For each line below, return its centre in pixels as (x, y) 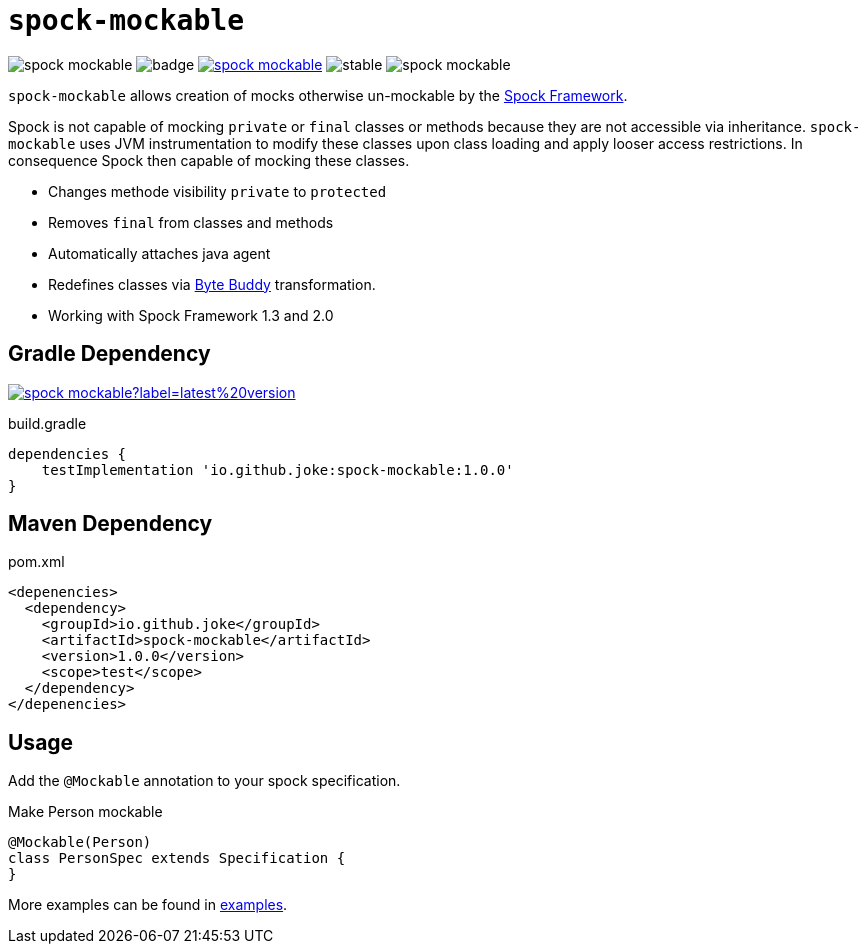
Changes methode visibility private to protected (217, 191)
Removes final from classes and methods (191, 222)
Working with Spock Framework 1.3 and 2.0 (191, 315)
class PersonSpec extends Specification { (177, 858)
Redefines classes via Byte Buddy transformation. (212, 284)
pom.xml (36, 562)
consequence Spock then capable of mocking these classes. (209, 160)
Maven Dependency (110, 524)
